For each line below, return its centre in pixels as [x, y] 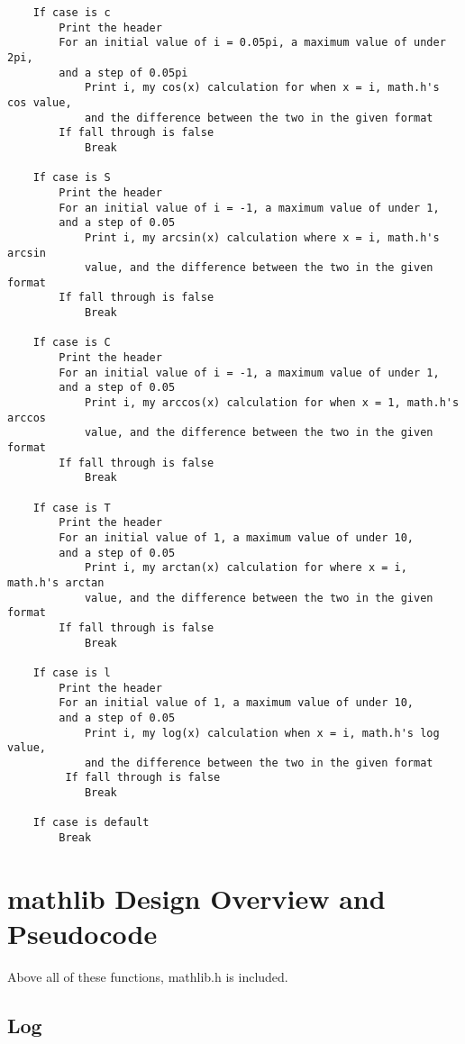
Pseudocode [82, 934]
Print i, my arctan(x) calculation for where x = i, [246, 568]
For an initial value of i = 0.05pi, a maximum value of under [252, 43]
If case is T [72, 508]
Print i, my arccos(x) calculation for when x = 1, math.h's [272, 403]
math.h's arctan [56, 582]
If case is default [91, 823]
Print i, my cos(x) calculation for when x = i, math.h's [262, 88]
